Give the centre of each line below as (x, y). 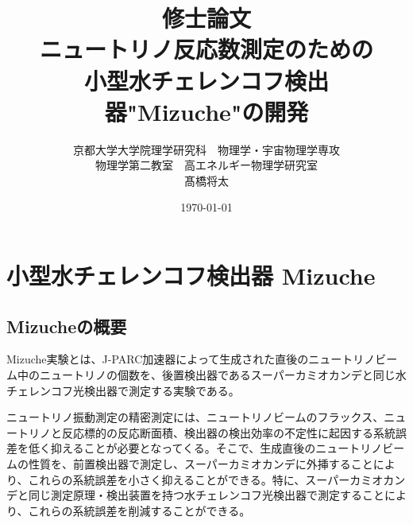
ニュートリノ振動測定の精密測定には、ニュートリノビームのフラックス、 (195, 417)
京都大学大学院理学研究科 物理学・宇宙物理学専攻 (206, 149)
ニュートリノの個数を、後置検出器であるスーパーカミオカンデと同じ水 (223, 375)
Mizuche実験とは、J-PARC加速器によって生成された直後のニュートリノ (191, 359)
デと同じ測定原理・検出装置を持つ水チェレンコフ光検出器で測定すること (195, 495)
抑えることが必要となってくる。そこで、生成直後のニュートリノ (216, 448)
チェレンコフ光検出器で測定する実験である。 (123, 390)
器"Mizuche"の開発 (206, 111)
